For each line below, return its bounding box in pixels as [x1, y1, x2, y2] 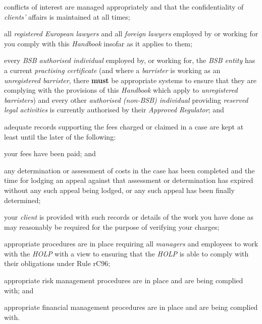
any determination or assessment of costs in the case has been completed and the [4, 165, 255, 175]
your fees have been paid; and [4, 148, 96, 159]
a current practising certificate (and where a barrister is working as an [4, 64, 221, 75]
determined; [4, 195, 41, 205]
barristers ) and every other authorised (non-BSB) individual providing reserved [4, 94, 248, 105]
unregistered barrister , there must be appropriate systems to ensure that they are [4, 75, 257, 85]
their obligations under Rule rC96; [4, 258, 111, 269]
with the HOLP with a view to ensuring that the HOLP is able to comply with [4, 248, 249, 258]
